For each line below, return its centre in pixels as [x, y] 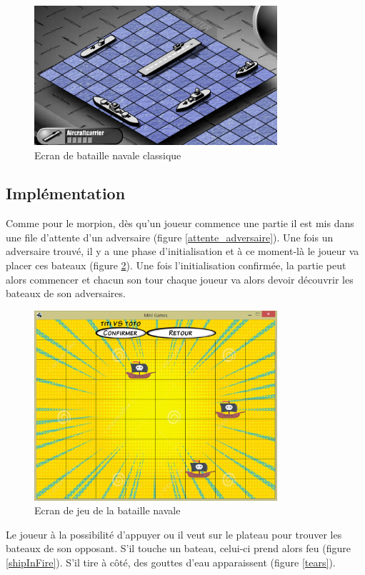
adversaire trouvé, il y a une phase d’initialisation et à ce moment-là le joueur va [182, 251]
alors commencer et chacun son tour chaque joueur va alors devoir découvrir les [180, 279]
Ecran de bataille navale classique [108, 155]
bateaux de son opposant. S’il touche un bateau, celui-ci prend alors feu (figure [178, 548]
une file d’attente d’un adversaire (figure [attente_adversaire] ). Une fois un [170, 237]
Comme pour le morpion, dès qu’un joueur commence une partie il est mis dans [180, 223]
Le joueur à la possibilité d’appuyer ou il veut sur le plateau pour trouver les [174, 534]
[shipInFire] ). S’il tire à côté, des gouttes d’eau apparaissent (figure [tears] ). [171, 562]
